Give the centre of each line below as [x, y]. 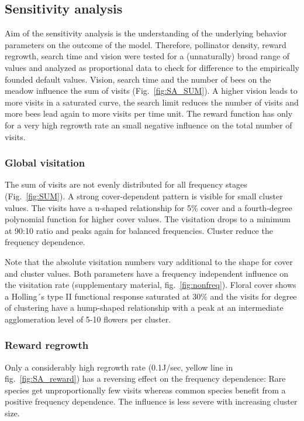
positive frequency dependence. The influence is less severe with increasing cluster [151, 401]
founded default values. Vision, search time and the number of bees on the [138, 79]
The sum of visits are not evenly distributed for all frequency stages [126, 184]
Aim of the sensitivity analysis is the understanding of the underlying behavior [146, 33]
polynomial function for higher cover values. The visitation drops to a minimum [148, 219]
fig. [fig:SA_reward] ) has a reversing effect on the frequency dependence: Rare [145, 378]
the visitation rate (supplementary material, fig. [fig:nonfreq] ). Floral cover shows [151, 285]
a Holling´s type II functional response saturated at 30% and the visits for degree [151, 296]
